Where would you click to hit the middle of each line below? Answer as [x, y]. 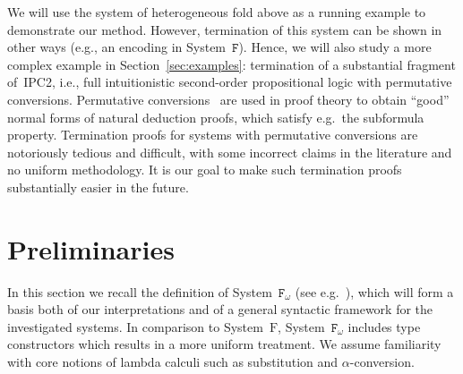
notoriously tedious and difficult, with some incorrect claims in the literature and [230, 152]
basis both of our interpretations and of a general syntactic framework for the [220, 309]
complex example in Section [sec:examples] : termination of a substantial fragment [231, 64]
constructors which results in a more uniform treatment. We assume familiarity [224, 344]
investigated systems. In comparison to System [135, 326]
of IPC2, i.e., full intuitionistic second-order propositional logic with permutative [230, 82]
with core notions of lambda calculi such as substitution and [173, 362]
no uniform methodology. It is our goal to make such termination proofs [205, 170]
